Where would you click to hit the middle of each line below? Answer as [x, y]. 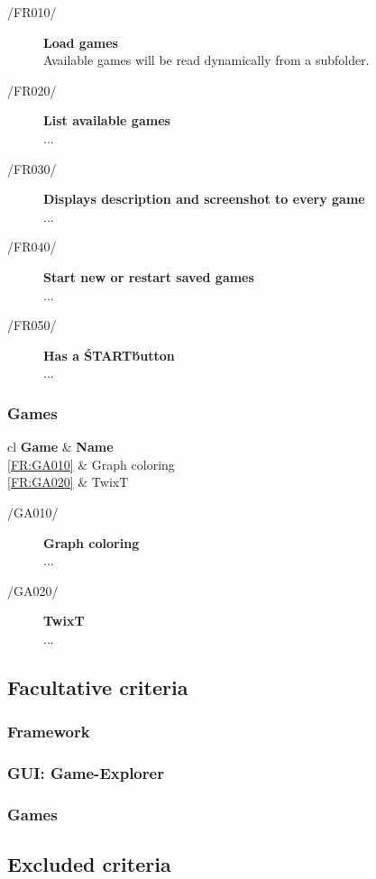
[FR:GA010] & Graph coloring [91, 464]
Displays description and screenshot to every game [204, 199]
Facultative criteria [98, 687]
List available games [107, 120]
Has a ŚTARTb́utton [109, 355]
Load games [81, 42]
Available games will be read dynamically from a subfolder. [206, 60]
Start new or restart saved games [149, 276]
